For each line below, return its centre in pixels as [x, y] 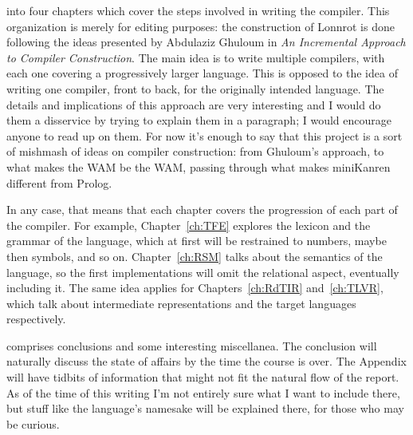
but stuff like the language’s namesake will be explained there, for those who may [205, 408]
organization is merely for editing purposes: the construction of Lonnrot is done [201, 26]
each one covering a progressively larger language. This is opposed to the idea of [202, 73]
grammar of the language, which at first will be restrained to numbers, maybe [197, 241]
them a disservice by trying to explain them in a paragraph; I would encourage [199, 120]
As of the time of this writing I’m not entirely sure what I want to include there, [203, 392]
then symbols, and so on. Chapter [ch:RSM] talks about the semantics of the [195, 256]
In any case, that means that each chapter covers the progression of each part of [202, 210]
